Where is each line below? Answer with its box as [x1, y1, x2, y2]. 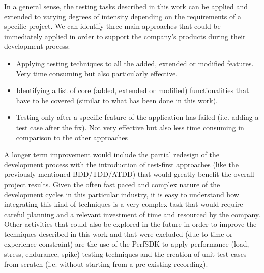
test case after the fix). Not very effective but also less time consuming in [16, 122, 244, 132]
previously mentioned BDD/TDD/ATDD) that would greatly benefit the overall [4, 169, 254, 179]
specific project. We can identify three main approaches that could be [4, 21, 221, 32]
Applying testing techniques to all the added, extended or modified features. [16, 57, 254, 68]
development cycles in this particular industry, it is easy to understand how [4, 189, 239, 199]
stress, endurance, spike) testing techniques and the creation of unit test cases [4, 249, 247, 259]
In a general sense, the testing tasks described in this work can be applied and [4, 1, 248, 11]
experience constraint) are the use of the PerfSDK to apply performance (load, [4, 238, 249, 249]
